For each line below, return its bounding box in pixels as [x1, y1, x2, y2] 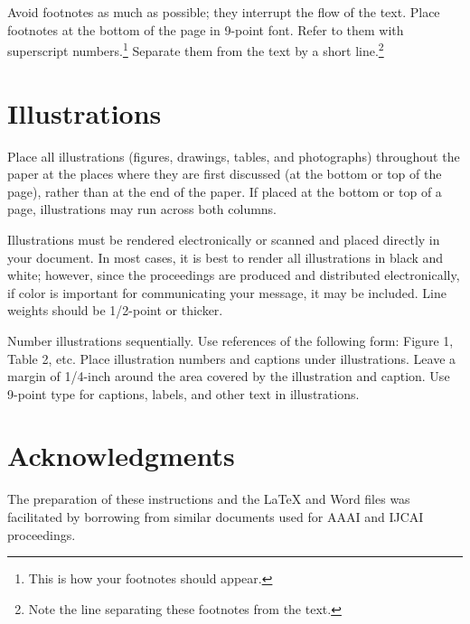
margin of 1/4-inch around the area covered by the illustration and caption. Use [7, 367, 450, 386]
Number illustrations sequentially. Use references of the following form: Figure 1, [7, 331, 454, 349]
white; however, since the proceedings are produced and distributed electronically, [7, 265, 460, 284]
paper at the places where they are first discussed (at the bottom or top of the [7, 164, 442, 183]
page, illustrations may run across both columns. [7, 200, 277, 219]
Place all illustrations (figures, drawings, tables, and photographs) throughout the [7, 146, 460, 165]
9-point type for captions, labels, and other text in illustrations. [7, 384, 360, 403]
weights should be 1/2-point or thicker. [7, 301, 223, 320]
